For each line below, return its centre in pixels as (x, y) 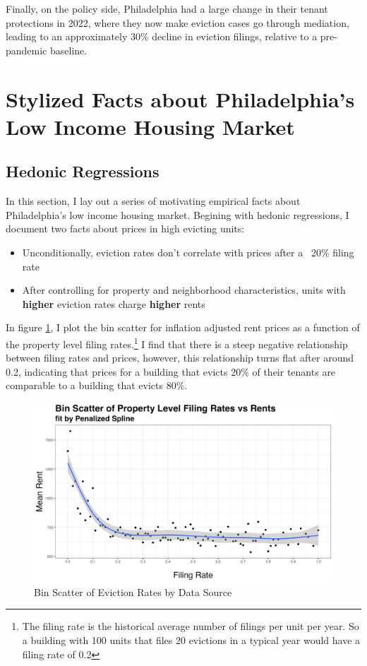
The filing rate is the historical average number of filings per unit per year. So (191, 626)
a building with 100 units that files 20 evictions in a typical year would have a (191, 640)
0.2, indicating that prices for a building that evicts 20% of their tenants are (171, 371)
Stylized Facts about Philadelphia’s (180, 99)
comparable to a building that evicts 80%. (97, 385)
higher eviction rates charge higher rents (114, 303)
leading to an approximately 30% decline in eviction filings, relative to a (162, 36)
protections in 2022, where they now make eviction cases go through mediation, (178, 22)
